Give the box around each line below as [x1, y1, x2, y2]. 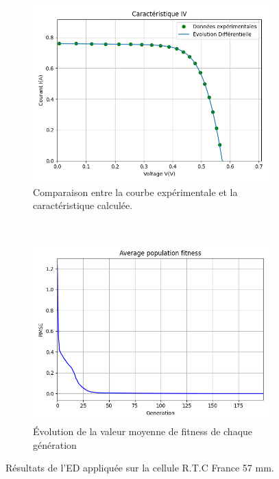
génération [33, 437, 77, 452]
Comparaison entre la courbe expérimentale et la [33, 184, 238, 199]
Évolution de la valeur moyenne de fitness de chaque [33, 423, 253, 438]
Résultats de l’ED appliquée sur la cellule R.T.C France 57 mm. [5, 460, 274, 475]
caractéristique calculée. [33, 198, 133, 212]
